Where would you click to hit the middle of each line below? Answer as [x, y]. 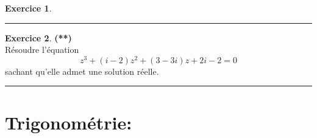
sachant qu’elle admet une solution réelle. [82, 71]
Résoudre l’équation [42, 50]
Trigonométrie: [69, 122]
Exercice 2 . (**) [38, 37]
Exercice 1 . [28, 8]
